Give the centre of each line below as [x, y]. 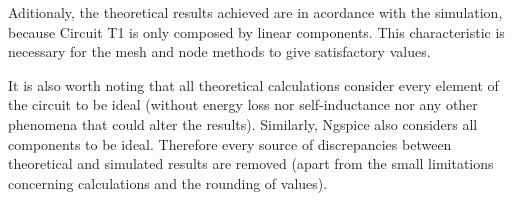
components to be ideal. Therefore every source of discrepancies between [230, 143]
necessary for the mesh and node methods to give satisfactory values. [219, 51]
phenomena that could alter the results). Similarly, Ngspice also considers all [243, 123]
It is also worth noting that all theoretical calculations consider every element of [253, 84]
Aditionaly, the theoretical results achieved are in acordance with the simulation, [255, 12]
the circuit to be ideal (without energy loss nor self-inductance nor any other [243, 104]
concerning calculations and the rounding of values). [168, 182]
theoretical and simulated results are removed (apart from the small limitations [251, 163]
